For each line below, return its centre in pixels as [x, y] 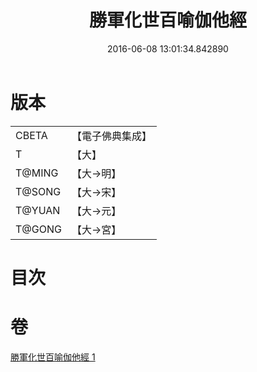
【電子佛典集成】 [111, 136]
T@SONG [38, 191]
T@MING [37, 173]
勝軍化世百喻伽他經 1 [53, 357]
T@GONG [38, 229]
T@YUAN [38, 210]
